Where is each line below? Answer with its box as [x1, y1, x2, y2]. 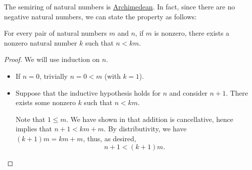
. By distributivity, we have [103, 123, 187, 134]
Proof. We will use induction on [4, 54, 100, 64]
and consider [169, 87, 208, 98]
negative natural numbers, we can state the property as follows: [4, 11, 197, 21]
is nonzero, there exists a [154, 28, 229, 38]
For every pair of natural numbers [4, 28, 107, 38]
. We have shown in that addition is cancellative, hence [66, 113, 233, 124]
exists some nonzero [15, 97, 76, 108]
